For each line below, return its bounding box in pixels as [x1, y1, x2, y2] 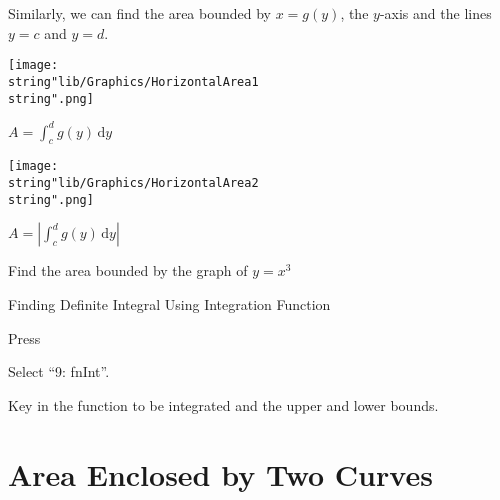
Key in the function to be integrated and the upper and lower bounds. [8, 394, 439, 415]
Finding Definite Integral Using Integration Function [8, 294, 331, 315]
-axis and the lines [379, 3, 492, 23]
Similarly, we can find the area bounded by [8, 3, 272, 23]
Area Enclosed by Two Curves [8, 453, 433, 494]
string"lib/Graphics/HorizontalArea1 [8, 74, 259, 89]
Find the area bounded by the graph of [8, 260, 248, 281]
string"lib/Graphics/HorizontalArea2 [8, 176, 259, 191]
